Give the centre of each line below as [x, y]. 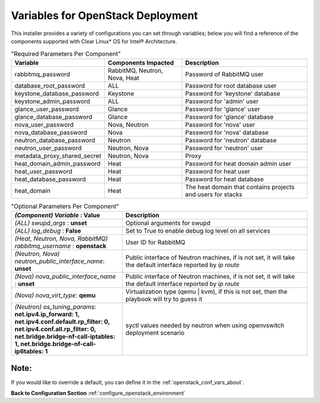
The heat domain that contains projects [240, 187]
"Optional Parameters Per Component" [65, 206]
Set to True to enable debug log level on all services [198, 231]
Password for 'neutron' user [224, 148]
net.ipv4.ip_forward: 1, [47, 315]
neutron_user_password [48, 148]
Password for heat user [218, 171]
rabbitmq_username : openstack [60, 246]
